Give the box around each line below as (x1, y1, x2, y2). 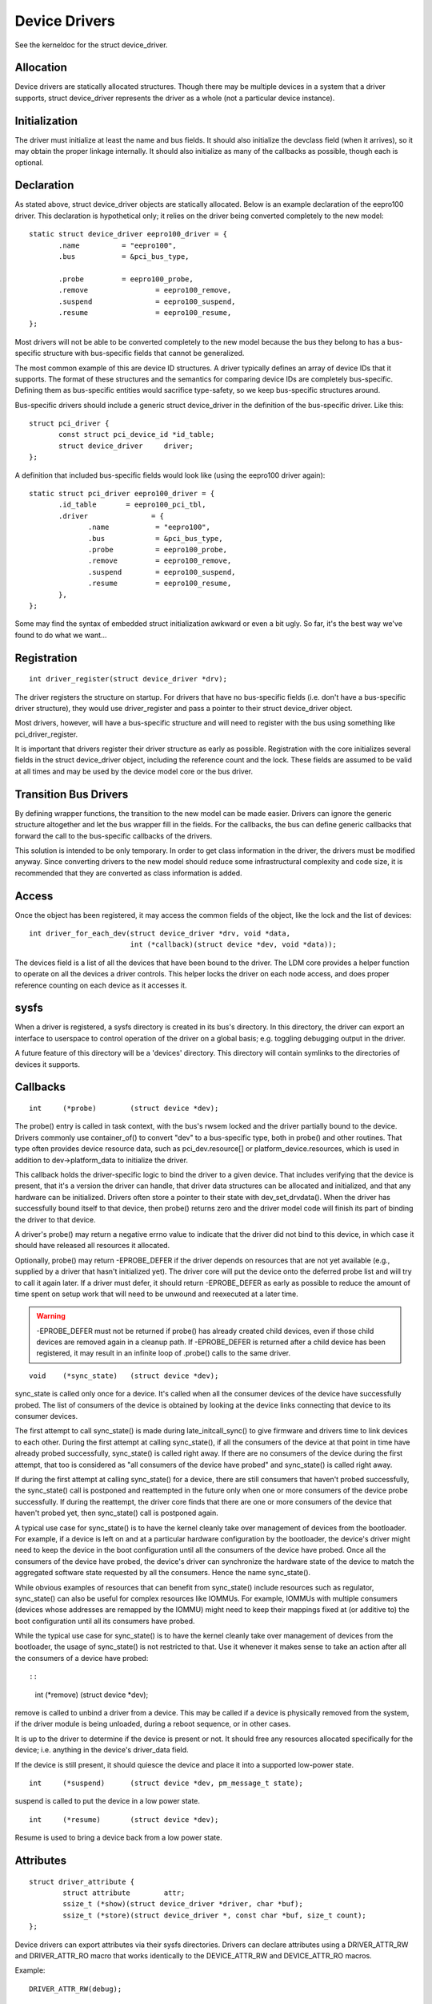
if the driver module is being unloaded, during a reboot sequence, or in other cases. (14, 1719, 291, 1729)
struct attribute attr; (62, 1888, 186, 1897)
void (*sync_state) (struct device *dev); (29, 1371, 219, 1380)
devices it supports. (14, 1059, 80, 1069)
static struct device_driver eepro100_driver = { (29, 229, 228, 239)
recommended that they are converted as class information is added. (14, 868, 243, 878)
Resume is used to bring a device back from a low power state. (14, 1832, 223, 1843)
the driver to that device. (14, 1214, 96, 1224)
